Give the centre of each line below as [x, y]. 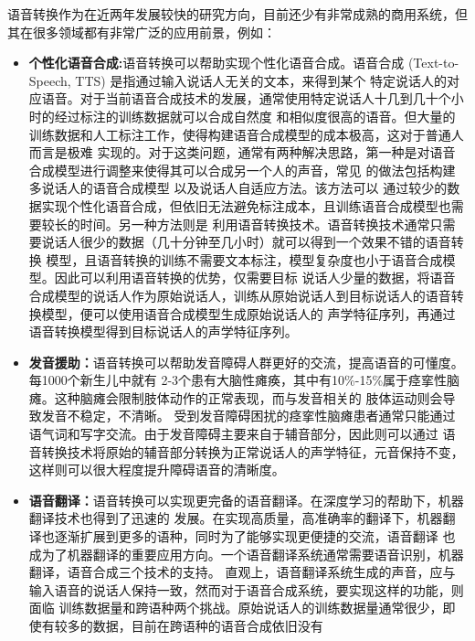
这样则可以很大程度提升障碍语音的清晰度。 [157, 470]
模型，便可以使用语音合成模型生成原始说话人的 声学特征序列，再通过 [248, 313]
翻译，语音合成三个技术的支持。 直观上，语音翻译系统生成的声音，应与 [242, 572]
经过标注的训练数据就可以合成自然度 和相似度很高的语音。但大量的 [255, 116]
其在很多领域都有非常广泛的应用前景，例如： [142, 32]
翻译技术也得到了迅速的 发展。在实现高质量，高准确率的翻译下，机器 [236, 518]
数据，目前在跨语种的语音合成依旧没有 [208, 625]
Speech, [50, 80]
